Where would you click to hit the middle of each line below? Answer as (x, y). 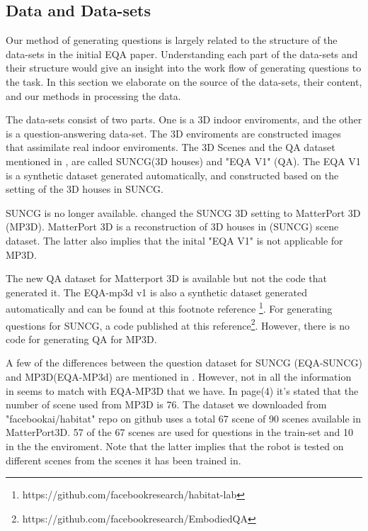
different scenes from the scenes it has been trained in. (123, 460)
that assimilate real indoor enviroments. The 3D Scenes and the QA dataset (171, 147)
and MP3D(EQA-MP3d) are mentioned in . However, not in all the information (179, 376)
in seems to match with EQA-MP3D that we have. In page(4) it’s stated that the (182, 390)
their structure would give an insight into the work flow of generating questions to (184, 68)
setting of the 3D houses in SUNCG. (85, 189)
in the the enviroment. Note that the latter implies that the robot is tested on (175, 446)
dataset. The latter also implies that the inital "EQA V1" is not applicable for (174, 240)
